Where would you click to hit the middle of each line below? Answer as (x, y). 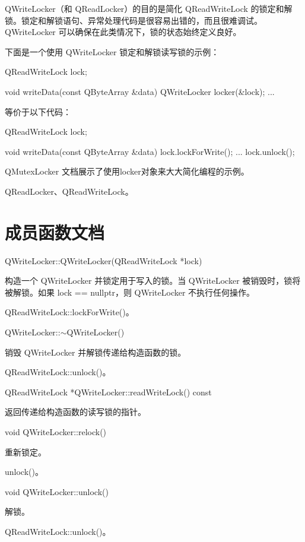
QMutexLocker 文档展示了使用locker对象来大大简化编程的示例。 (127, 171)
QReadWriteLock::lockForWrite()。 (69, 312)
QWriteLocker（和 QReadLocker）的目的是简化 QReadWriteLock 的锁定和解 (149, 8)
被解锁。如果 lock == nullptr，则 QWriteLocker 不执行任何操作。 (130, 292)
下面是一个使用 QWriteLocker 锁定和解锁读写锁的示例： (112, 51)
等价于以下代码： (38, 111)
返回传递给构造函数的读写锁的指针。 (75, 412)
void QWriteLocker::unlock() (57, 491)
